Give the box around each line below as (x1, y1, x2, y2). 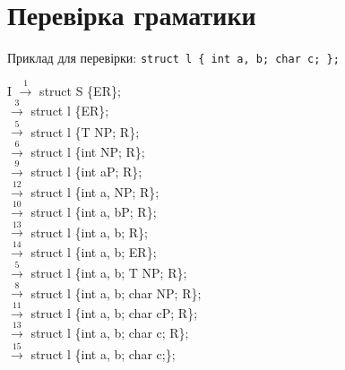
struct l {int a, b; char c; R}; (30, 323, 189, 342)
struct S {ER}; (39, 81, 121, 99)
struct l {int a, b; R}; (30, 222, 148, 241)
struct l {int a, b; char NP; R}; (30, 283, 202, 302)
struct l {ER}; (30, 100, 109, 119)
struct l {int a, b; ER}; (30, 242, 157, 261)
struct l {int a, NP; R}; (30, 182, 160, 201)
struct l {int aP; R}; (30, 162, 142, 181)
